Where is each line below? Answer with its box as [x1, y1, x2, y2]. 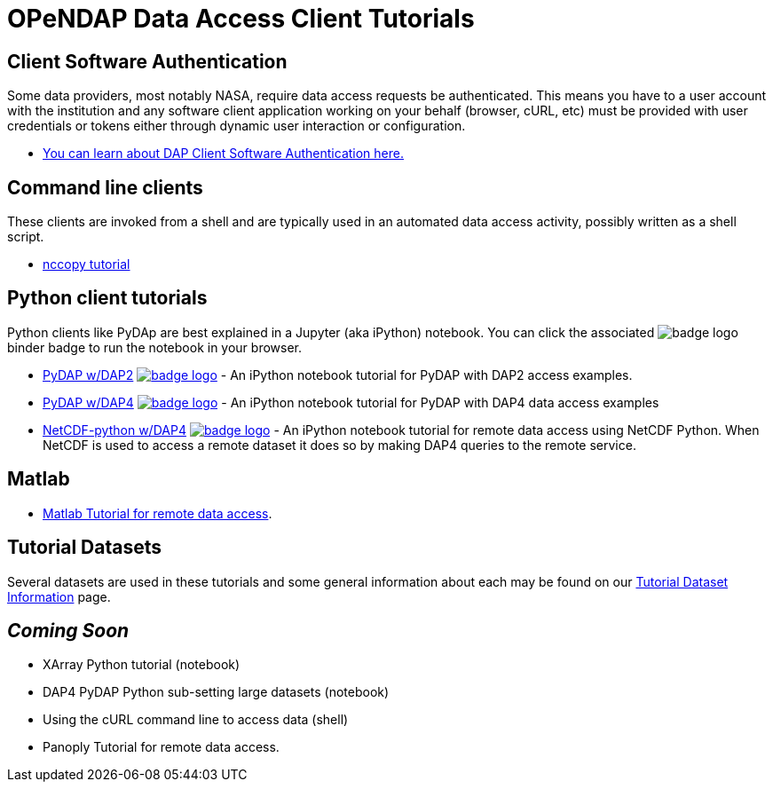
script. [7, 229, 44, 245]
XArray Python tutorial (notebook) [43, 657, 241, 673]
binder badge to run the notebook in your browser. [7, 339, 303, 355]
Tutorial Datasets [7, 536, 162, 559]
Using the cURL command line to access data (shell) [43, 712, 349, 728]
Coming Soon [7, 619, 130, 642]
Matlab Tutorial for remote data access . [43, 505, 272, 521]
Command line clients [7, 176, 203, 199]
